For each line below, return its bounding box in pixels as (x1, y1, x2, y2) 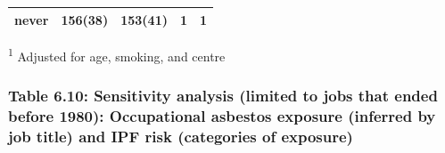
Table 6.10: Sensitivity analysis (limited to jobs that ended (8, 84, 438, 106)
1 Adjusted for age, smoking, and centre (8, 44, 226, 65)
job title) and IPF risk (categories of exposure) (8, 125, 353, 147)
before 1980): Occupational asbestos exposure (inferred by (8, 104, 436, 126)
